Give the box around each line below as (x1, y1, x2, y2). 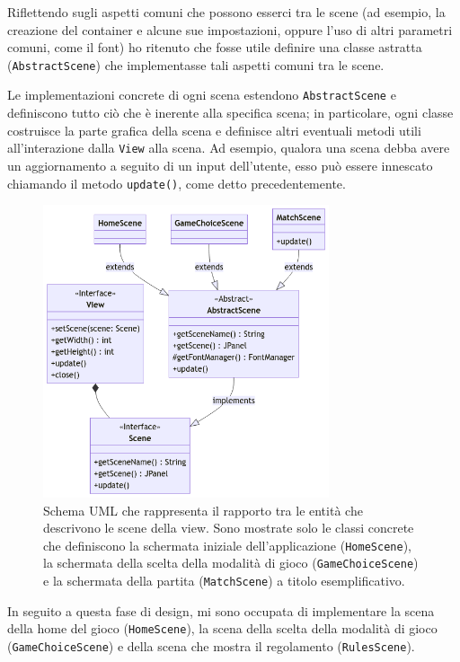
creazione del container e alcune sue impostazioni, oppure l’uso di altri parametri (7, 20, 453, 39)
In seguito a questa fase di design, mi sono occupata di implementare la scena (7, 601, 435, 620)
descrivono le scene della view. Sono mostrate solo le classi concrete (43, 518, 414, 537)
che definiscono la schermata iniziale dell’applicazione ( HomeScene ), (43, 535, 411, 554)
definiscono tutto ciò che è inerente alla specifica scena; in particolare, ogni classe (7, 103, 454, 122)
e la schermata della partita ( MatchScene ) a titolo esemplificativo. (43, 571, 405, 590)
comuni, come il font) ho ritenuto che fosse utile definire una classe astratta (7, 38, 422, 57)
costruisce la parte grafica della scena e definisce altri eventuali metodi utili (7, 120, 421, 139)
